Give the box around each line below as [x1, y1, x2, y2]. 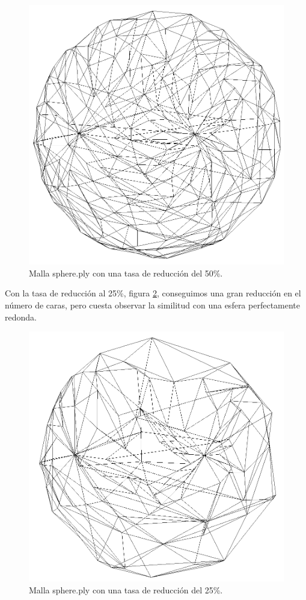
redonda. [5, 310, 37, 323]
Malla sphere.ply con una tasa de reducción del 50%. [29, 266, 223, 279]
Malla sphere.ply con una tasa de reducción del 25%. [29, 583, 223, 596]
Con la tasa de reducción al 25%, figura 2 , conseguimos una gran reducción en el [5, 287, 301, 299]
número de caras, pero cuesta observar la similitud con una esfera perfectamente [5, 298, 301, 311]
